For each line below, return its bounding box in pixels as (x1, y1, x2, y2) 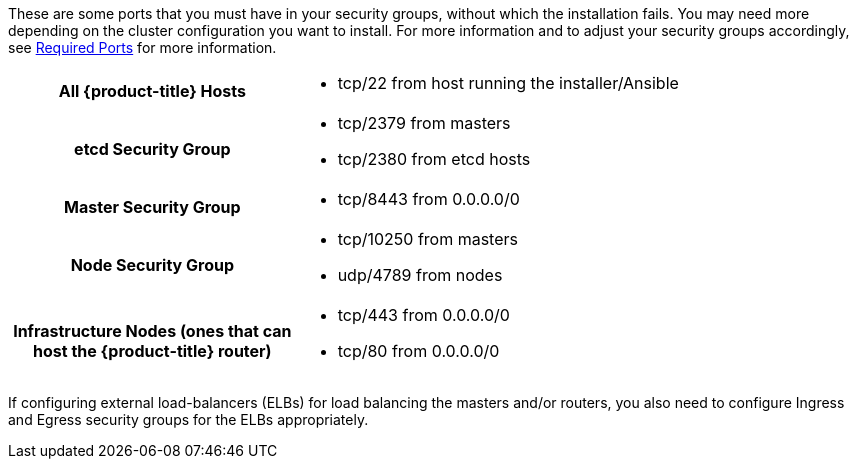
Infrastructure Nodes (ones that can (13, 321, 292, 341)
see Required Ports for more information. (8, 39, 277, 56)
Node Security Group (70, 255, 234, 275)
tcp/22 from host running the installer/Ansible (337, 73, 679, 93)
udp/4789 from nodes (337, 265, 503, 285)
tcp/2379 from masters (337, 113, 511, 133)
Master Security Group (64, 197, 241, 217)
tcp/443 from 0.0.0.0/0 (337, 305, 510, 325)
